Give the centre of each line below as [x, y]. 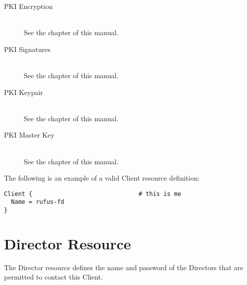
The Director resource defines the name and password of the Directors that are [124, 267]
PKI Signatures [27, 49]
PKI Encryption [28, 6]
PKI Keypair [24, 92]
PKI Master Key [29, 135]
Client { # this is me [93, 194]
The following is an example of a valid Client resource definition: [102, 178]
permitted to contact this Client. [53, 277]
